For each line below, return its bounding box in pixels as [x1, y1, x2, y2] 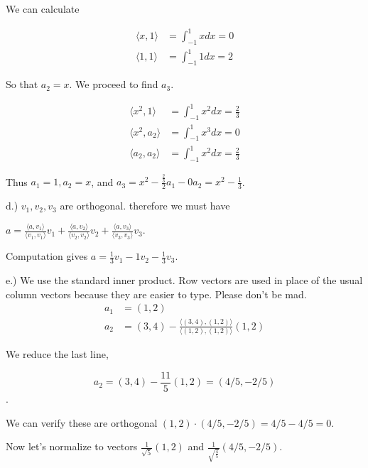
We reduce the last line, [6, 347, 109, 361]
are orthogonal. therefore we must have [60, 198, 230, 213]
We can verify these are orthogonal [6, 415, 158, 430]
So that [6, 77, 38, 92]
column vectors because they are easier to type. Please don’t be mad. [6, 286, 307, 301]
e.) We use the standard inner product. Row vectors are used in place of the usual [6, 273, 363, 288]
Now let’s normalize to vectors [6, 439, 138, 454]
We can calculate [6, 1, 80, 16]
